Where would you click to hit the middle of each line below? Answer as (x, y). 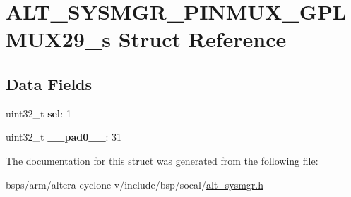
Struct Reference (202, 39)
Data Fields (49, 83)
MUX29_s (58, 39)
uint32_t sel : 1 (38, 113)
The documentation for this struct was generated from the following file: (162, 160)
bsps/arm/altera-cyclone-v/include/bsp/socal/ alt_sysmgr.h (135, 184)
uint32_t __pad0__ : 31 (64, 137)
